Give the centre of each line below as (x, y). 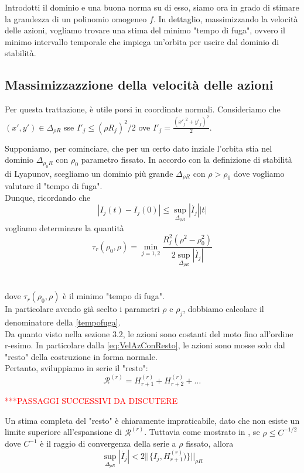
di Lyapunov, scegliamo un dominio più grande (89, 173)
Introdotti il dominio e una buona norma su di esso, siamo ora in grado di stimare (152, 7)
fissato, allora (210, 443)
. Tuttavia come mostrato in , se (202, 432)
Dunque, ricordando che (48, 197)
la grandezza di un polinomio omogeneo (76, 18)
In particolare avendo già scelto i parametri (82, 309)
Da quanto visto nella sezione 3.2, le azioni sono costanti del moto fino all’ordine (149, 333)
